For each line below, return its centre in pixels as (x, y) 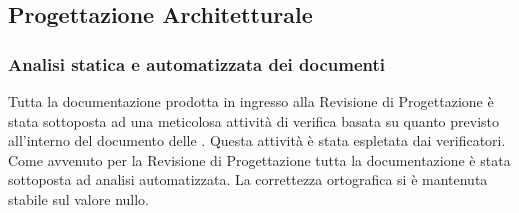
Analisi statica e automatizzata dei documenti (197, 63)
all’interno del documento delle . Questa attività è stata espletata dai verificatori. (257, 140)
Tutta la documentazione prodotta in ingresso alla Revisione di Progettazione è (251, 101)
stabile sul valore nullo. (78, 198)
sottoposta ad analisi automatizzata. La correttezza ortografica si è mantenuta (248, 179)
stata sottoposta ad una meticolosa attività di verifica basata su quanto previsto (254, 120)
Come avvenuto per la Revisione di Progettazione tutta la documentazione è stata (259, 159)
